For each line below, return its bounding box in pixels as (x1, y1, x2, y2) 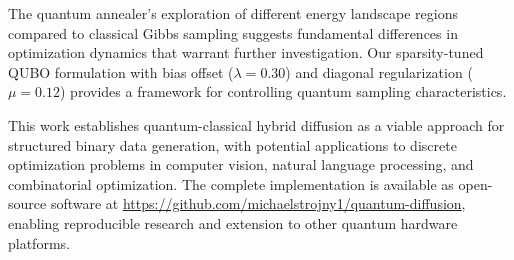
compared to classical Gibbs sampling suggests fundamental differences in (8, 22, 458, 43)
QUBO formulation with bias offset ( (8, 61, 234, 82)
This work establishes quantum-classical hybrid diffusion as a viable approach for (8, 114, 505, 135)
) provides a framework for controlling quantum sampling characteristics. (60, 81, 507, 102)
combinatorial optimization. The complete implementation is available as (8, 173, 454, 194)
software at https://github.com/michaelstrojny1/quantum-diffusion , (50, 193, 466, 214)
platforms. (8, 232, 70, 253)
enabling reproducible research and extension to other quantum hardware (8, 212, 458, 233)
